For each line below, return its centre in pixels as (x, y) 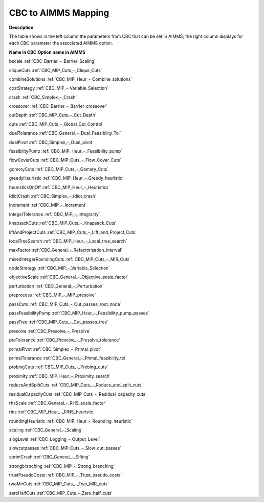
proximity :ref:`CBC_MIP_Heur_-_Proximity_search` (60, 376)
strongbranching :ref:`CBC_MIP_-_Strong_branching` (62, 466)
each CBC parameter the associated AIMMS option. (61, 43)
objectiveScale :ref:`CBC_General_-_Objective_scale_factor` (69, 277)
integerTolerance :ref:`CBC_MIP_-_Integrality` (55, 214)
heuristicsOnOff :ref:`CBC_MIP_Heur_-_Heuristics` (59, 187)
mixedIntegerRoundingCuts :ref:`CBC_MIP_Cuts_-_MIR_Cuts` (70, 259)
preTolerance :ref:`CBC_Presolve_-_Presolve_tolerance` (65, 340)
